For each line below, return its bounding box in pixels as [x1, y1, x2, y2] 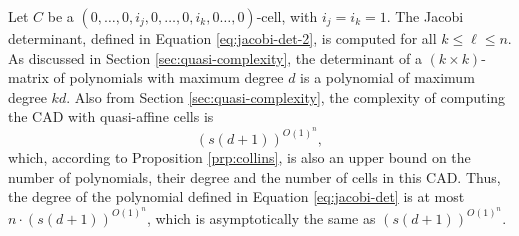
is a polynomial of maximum [300, 67, 475, 88]
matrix [8, 67, 49, 88]
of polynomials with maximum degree [53, 67, 284, 88]
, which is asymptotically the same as [146, 207, 376, 228]
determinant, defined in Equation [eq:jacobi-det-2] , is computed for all [8, 28, 437, 48]
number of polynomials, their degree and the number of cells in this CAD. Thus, [8, 166, 501, 187]
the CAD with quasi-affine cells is [8, 106, 214, 127]
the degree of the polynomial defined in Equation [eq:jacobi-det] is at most [8, 186, 465, 207]
